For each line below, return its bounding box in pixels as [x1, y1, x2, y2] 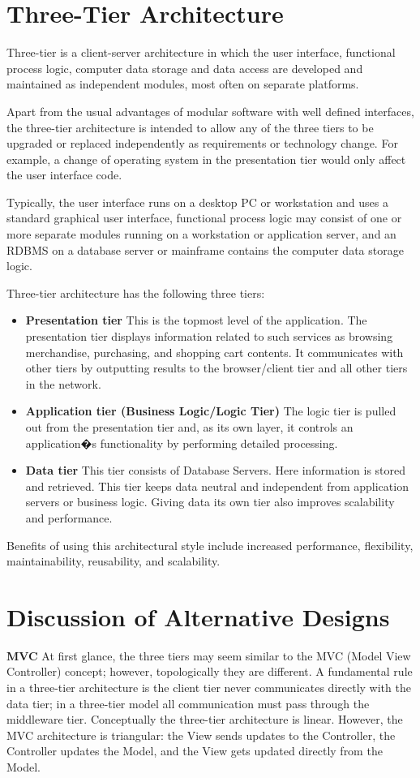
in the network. [25, 375, 101, 392]
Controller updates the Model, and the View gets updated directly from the [6, 742, 383, 759]
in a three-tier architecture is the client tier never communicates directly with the [6, 679, 411, 696]
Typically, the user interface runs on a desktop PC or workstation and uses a [6, 193, 389, 210]
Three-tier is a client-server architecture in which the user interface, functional [6, 44, 396, 61]
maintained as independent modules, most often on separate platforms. [6, 75, 359, 92]
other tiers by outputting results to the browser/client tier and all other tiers [25, 359, 408, 376]
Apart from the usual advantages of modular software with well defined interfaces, [6, 102, 414, 119]
